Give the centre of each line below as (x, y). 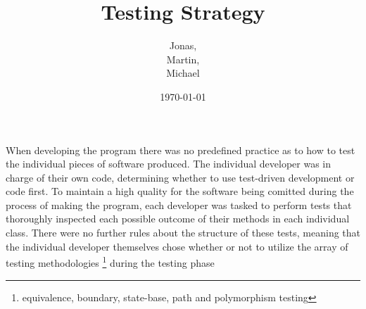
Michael (183, 73)
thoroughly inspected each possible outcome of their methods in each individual (178, 219)
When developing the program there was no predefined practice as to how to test (181, 150)
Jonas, (183, 45)
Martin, (183, 59)
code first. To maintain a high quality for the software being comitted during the (180, 191)
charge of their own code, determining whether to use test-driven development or (180, 177)
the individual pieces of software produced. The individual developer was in (168, 164)
